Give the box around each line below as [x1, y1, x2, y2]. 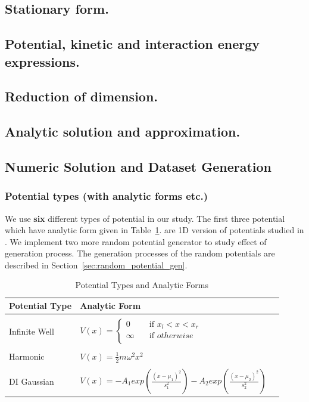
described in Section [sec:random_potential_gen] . [5, 258, 188, 271]
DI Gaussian [9, 375, 54, 387]
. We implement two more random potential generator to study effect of [5, 235, 267, 248]
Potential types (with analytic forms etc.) [5, 188, 208, 203]
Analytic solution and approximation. [5, 122, 241, 141]
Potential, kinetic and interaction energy [5, 35, 260, 53]
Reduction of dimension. [5, 87, 158, 106]
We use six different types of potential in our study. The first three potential [5, 212, 285, 224]
